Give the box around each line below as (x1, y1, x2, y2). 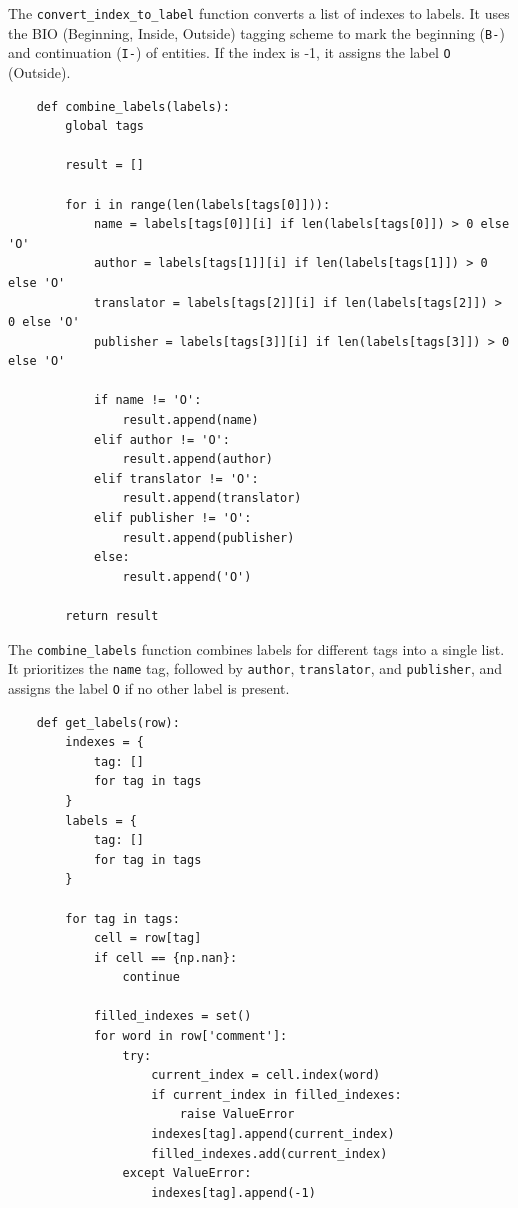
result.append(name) (122, 413, 259, 428)
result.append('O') (122, 569, 252, 584)
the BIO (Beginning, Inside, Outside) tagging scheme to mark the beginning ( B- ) (8, 22, 505, 43)
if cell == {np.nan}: (93, 950, 238, 965)
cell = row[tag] (93, 931, 202, 946)
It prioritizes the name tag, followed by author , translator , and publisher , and (8, 658, 503, 679)
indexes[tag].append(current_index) (151, 1127, 395, 1142)
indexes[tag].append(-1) (151, 1185, 316, 1200)
